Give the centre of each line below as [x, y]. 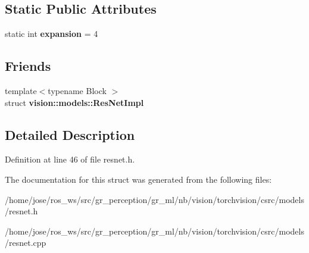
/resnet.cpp [26, 243]
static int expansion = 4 [51, 34]
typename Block [77, 90]
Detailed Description [70, 134]
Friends [28, 66]
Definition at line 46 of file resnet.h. [70, 159]
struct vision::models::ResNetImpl [74, 102]
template [21, 90]
